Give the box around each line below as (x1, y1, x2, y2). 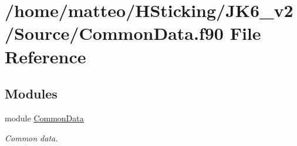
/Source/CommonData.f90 (5, 21, 224, 45)
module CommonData (5, 111, 84, 124)
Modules (5, 84, 58, 103)
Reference (5, 44, 86, 68)
